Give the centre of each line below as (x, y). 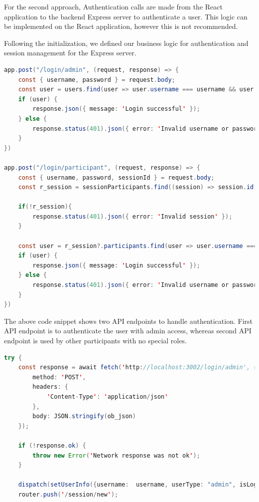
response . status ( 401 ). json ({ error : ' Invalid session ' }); (132, 216)
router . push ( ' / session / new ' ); (68, 494)
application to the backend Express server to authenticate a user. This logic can (126, 16)
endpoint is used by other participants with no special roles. (95, 340)
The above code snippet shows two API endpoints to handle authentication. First (128, 321)
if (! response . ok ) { (52, 445)
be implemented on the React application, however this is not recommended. (121, 26)
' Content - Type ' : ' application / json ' (107, 396)
